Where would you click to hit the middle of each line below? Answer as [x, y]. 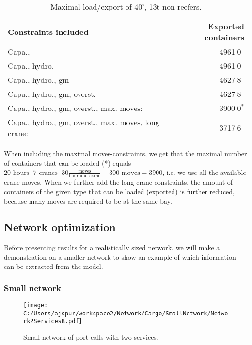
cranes [48, 173]
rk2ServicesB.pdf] [53, 321]
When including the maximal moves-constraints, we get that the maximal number [126, 153]
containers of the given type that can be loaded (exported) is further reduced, [119, 191]
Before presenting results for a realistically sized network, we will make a [112, 247]
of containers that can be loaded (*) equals [68, 163]
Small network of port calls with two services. [91, 337]
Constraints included [48, 31]
